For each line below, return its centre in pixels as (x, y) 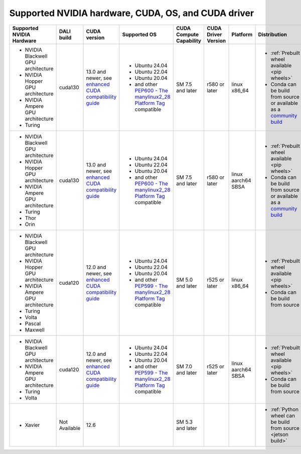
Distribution (273, 34)
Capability (189, 41)
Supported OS (139, 34)
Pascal (33, 323)
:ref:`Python (284, 409)
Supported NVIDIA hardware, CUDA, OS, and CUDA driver (132, 13)
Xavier (32, 425)
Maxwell (35, 330)
